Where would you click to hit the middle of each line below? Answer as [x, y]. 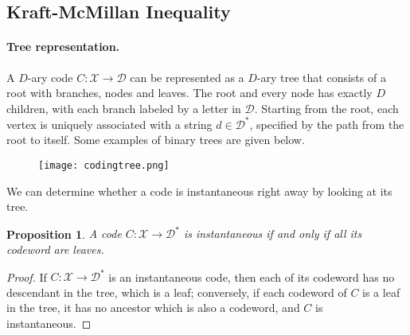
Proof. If [27, 277]
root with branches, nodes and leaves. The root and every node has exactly [189, 93]
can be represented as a [187, 77]
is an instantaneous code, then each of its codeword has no [252, 277]
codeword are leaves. [55, 249]
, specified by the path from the [327, 124]
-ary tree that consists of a [321, 77]
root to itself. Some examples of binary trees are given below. [156, 140]
